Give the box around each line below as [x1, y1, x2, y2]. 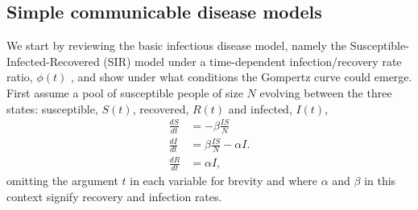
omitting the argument [6, 172, 118, 189]
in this [364, 172, 396, 189]
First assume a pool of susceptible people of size [6, 84, 243, 101]
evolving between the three [259, 84, 392, 101]
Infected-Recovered [6, 52, 100, 69]
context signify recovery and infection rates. [6, 187, 222, 204]
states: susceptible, [6, 100, 98, 117]
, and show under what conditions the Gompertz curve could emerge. [70, 68, 412, 85]
